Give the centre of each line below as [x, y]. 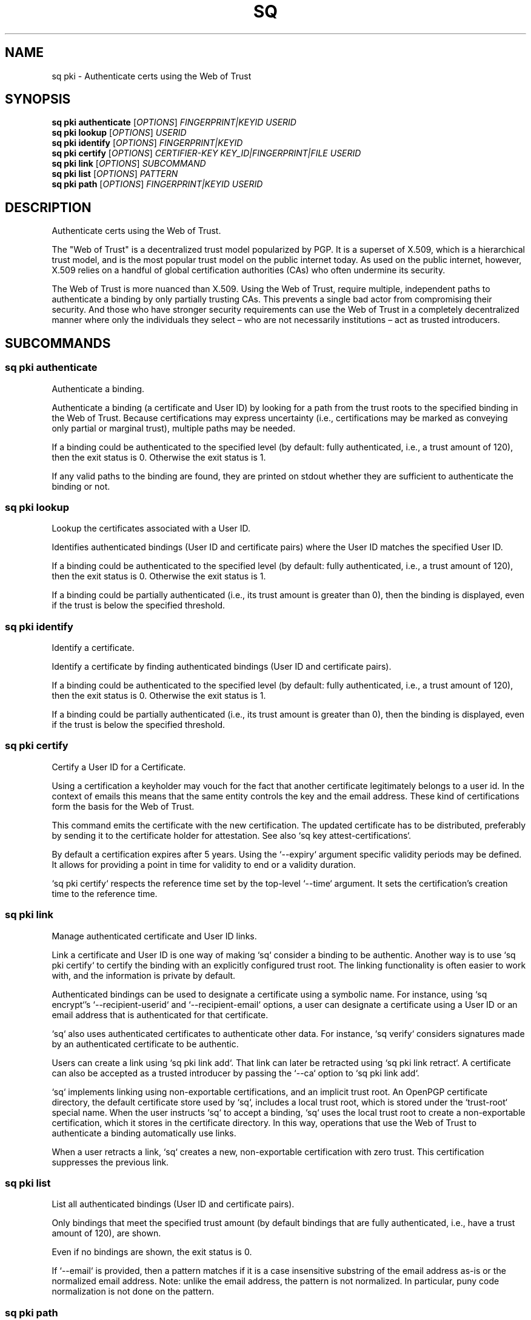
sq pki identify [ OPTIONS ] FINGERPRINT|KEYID [147, 143]
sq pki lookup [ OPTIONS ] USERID [119, 133]
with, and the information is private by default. [144, 975]
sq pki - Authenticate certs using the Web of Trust [152, 76]
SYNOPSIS [38, 99]
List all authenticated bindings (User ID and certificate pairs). [173, 1204]
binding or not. [81, 486]
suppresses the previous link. [110, 1162]
